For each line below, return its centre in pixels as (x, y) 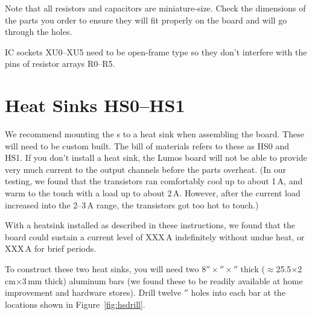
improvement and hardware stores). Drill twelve (93, 292)
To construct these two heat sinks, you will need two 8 (106, 269)
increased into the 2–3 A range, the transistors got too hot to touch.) (132, 204)
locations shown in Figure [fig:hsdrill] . (75, 304)
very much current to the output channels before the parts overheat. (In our (145, 169)
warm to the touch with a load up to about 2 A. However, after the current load (153, 193)
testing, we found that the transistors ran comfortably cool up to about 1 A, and (154, 181)
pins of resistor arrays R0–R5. (60, 64)
